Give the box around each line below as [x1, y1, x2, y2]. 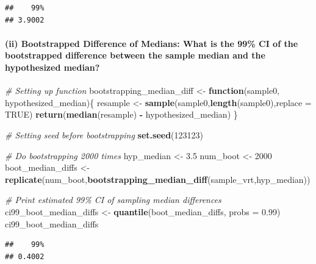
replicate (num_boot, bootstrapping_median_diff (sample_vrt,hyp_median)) [5, 173, 311, 185]
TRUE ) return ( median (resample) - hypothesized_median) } [5, 108, 238, 121]
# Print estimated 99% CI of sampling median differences [5, 193, 221, 206]
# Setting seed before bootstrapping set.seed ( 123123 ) [5, 128, 204, 141]
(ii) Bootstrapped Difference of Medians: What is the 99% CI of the [5, 37, 298, 49]
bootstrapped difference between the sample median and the [5, 49, 265, 62]
